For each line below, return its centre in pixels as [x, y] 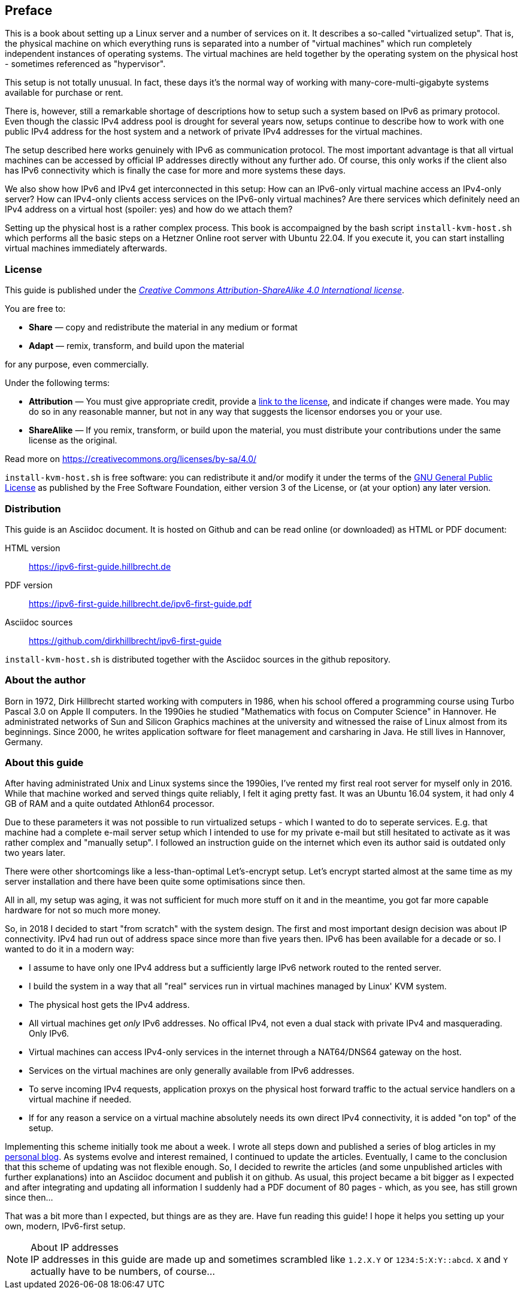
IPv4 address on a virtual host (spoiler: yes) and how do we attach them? [149, 209]
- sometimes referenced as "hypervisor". [85, 64]
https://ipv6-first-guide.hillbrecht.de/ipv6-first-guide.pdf [140, 603]
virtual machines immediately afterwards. [86, 248]
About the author [46, 680]
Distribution [33, 508]
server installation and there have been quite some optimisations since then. [155, 882]
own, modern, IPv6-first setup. [65, 1226]
